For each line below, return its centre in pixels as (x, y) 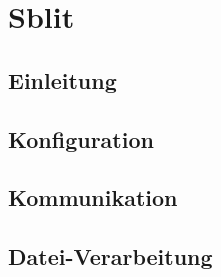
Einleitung (62, 79)
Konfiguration (81, 138)
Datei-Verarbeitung (110, 256)
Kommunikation (93, 197)
